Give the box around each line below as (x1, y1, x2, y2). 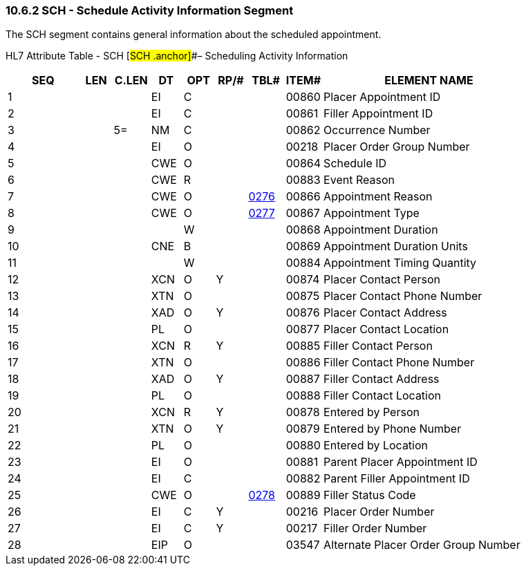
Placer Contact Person (323, 272, 441, 287)
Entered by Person (323, 405, 420, 420)
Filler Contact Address (323, 372, 440, 386)
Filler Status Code (323, 488, 416, 503)
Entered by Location (323, 438, 429, 453)
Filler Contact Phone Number (323, 355, 475, 370)
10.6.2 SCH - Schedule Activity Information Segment (6, 3, 294, 17)
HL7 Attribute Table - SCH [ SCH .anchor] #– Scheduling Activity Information (6, 50, 348, 62)
